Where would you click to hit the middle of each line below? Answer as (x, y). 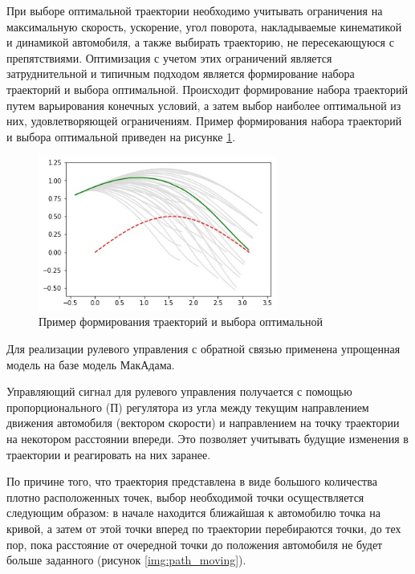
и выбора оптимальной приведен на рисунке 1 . (121, 136)
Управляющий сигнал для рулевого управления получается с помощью (179, 391)
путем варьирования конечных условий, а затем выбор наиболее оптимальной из (204, 105)
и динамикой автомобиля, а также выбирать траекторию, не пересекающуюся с (200, 42)
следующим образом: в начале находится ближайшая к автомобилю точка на (193, 513)
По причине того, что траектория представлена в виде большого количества (192, 481)
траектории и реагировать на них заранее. (109, 454)
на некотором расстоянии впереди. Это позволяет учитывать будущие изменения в (207, 439)
